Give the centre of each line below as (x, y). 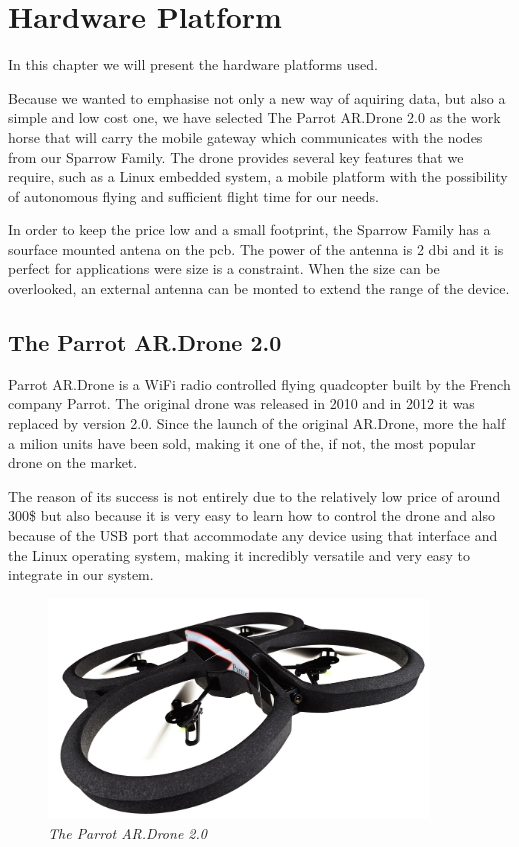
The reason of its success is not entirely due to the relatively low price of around (254, 495)
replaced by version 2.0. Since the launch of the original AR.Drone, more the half (257, 423)
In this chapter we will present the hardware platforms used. (193, 64)
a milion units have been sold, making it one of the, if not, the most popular (242, 442)
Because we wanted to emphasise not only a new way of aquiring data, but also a (257, 97)
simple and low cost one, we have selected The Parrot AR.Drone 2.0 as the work (254, 117)
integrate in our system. (81, 574)
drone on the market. (73, 462)
